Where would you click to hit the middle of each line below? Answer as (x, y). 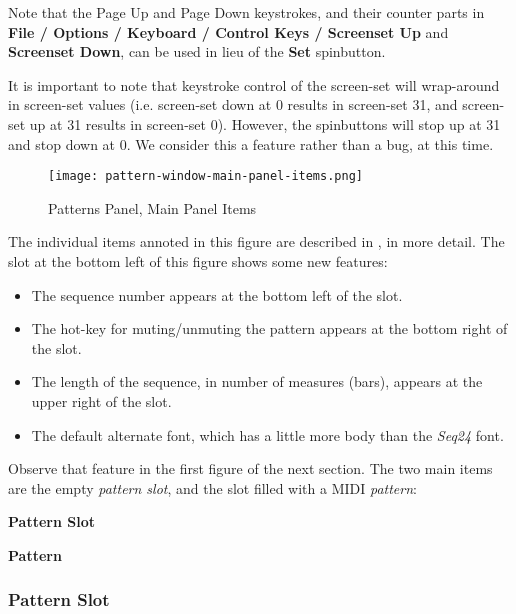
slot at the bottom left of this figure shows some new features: (198, 261)
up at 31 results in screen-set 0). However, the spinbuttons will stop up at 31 (265, 123)
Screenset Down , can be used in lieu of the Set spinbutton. (197, 51)
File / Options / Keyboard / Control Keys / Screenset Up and (228, 31)
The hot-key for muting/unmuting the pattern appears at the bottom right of (269, 328)
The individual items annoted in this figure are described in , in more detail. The (256, 241)
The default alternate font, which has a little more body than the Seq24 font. (267, 434)
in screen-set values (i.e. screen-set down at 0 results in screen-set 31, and (233, 104)
